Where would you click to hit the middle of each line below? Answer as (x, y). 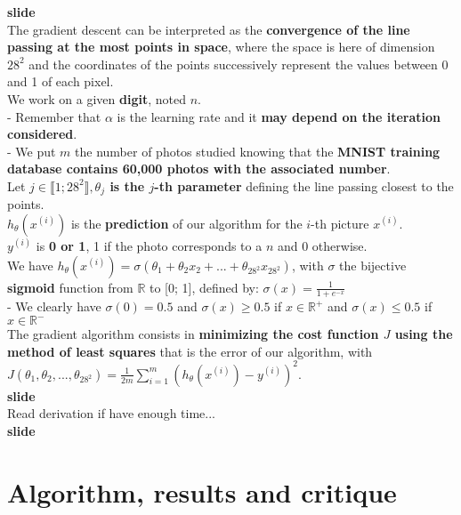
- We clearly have (54, 306)
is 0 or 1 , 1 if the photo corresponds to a (149, 245)
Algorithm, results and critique (202, 491)
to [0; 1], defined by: (204, 287)
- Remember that (54, 116)
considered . (42, 134)
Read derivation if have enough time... (111, 413)
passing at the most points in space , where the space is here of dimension (221, 47)
